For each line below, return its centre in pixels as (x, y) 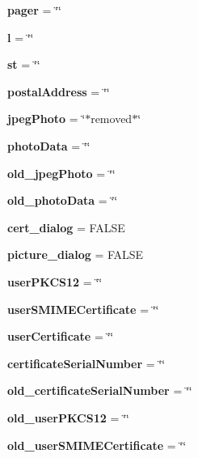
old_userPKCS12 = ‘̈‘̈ (68, 417)
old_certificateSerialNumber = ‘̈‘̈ (100, 390)
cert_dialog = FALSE (66, 227)
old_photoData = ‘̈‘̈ (63, 200)
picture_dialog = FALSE (76, 254)
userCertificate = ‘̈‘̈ (61, 336)
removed (112, 119)
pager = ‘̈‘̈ (34, 10)
